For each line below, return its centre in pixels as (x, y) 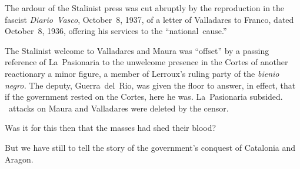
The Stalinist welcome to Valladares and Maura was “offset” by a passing (137, 50)
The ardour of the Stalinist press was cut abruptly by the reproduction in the (145, 8)
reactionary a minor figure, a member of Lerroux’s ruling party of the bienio (142, 73)
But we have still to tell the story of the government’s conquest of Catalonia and (150, 147)
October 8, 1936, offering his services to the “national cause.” (116, 31)
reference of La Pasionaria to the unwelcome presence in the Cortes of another (146, 62)
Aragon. (19, 159)
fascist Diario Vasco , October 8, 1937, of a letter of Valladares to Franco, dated (149, 19)
